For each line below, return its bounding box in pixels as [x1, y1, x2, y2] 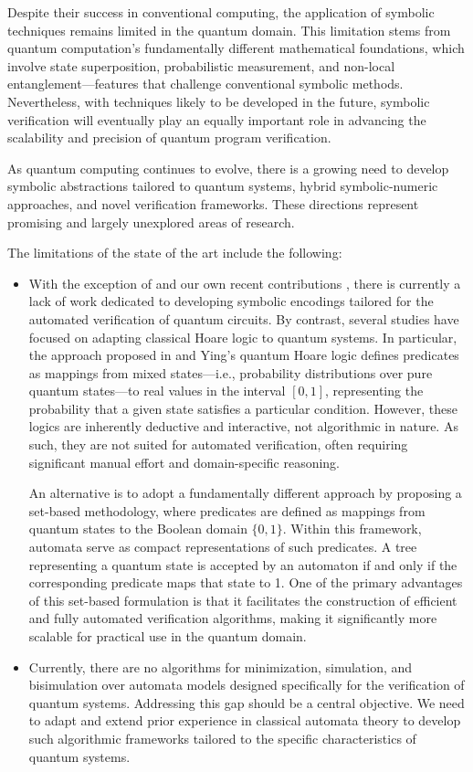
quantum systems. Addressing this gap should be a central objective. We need [28, 693, 465, 712]
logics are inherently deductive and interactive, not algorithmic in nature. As [28, 417, 458, 436]
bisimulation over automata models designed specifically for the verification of [28, 675, 465, 694]
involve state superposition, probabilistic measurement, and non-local [7, 56, 395, 75]
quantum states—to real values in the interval [28, 381, 286, 400]
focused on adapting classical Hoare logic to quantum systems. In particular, [28, 327, 457, 346]
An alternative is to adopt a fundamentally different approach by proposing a [28, 483, 462, 502]
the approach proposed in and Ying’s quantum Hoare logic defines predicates [28, 345, 459, 365]
